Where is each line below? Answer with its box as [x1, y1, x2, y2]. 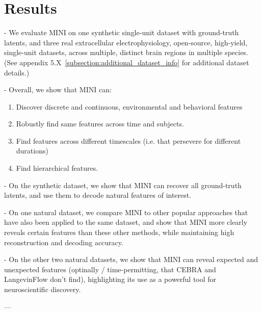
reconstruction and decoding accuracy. [4, 237, 123, 247]
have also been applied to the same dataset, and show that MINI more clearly [4, 217, 248, 227]
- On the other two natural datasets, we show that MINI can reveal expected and [4, 254, 258, 265]
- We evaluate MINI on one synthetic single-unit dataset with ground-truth [4, 27, 239, 38]
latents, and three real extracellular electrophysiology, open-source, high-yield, [4, 37, 248, 47]
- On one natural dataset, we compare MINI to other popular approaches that [4, 206, 248, 217]
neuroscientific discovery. [4, 284, 81, 294]
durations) [16, 145, 48, 156]
